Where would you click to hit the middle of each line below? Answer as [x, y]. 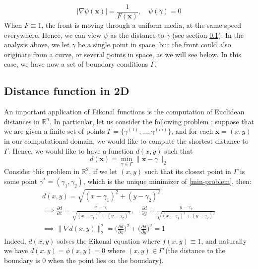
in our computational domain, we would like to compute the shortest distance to [126, 141]
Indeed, [15, 240]
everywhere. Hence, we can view [53, 35]
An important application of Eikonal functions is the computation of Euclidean [124, 112]
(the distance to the [195, 250]
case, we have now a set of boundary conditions [76, 64]
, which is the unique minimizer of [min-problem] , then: [167, 181]
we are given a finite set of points [55, 131]
